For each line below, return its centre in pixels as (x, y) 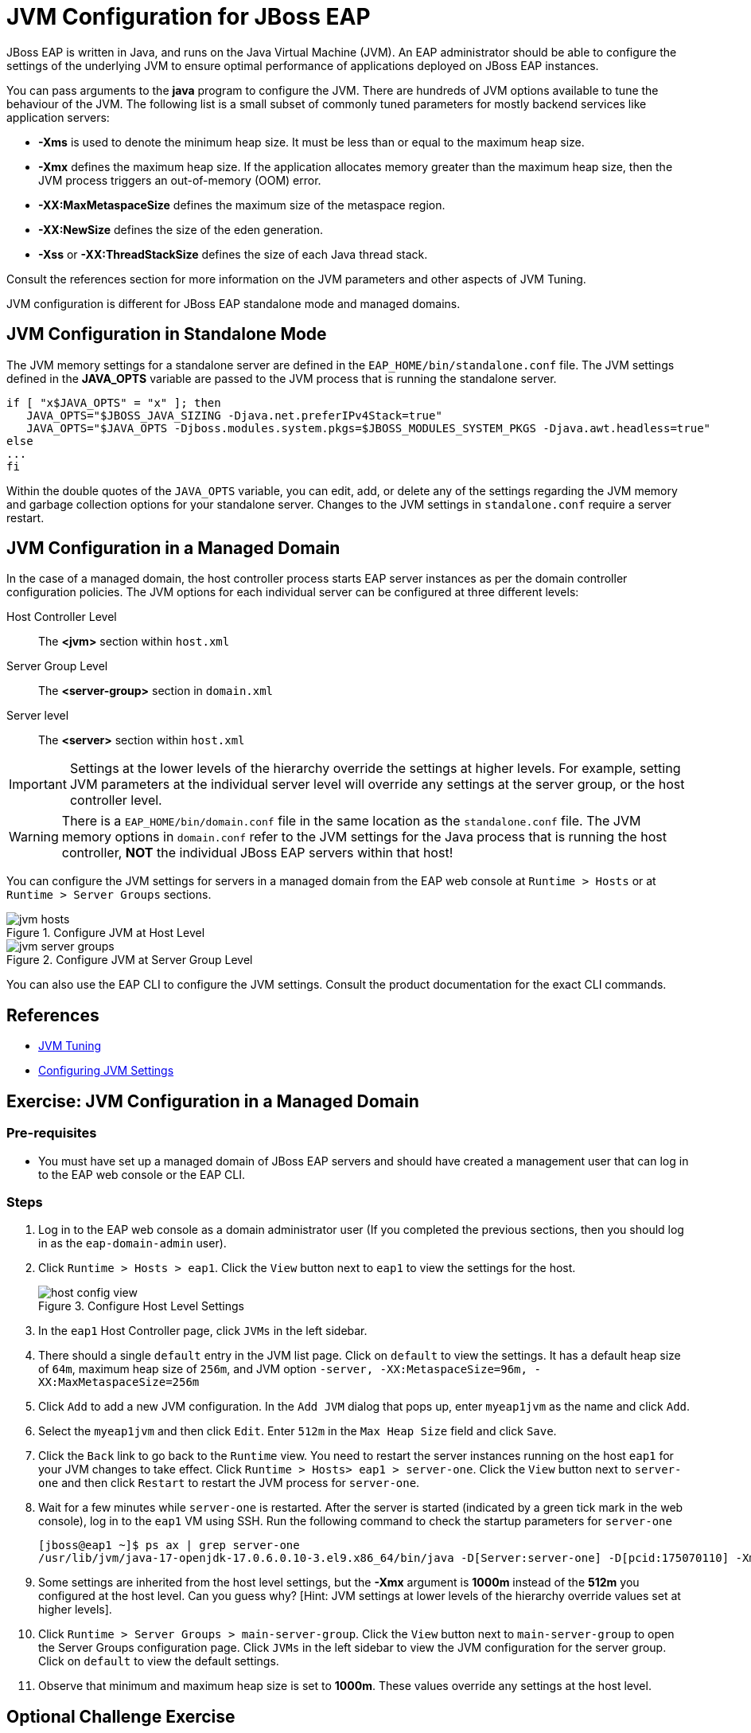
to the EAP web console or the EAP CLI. (142, 1174)
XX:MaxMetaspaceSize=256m (119, 1382)
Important (38, 785)
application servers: (58, 117)
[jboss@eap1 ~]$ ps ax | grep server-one (169, 1546)
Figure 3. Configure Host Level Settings (141, 1306)
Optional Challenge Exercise (121, 1716)
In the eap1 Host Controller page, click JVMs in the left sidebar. (203, 1331)
